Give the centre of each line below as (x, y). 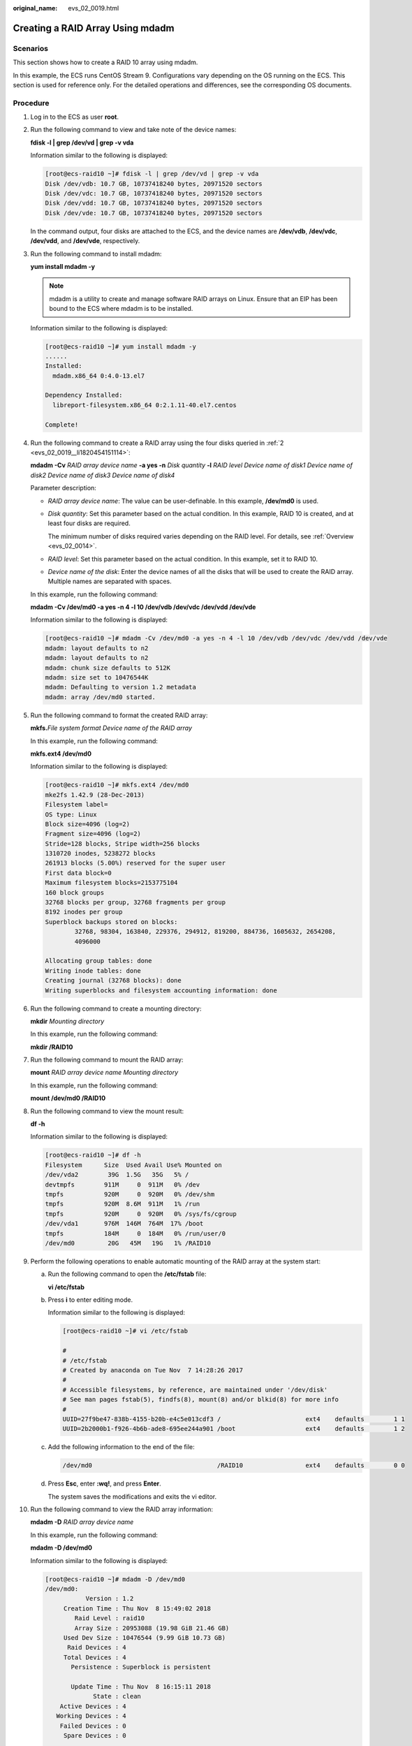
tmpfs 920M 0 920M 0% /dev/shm (130, 1194)
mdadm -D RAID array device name (82, 1522)
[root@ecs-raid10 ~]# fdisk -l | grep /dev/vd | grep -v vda (152, 174)
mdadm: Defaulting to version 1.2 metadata (121, 687)
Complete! (62, 425)
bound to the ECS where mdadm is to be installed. (121, 309)
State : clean (117, 1696)
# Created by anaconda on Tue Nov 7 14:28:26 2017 (153, 1370)
